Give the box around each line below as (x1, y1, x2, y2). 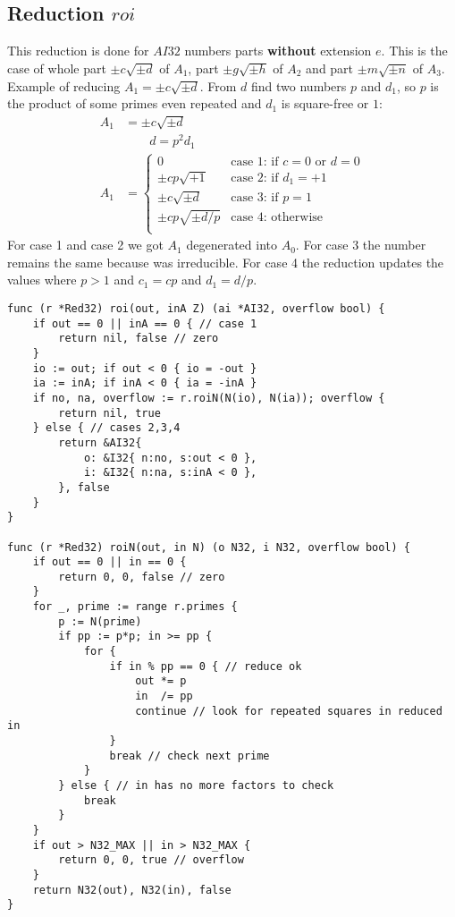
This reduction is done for (7, 41, 149, 60)
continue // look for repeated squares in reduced (135, 704, 442, 717)
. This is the (381, 41, 448, 60)
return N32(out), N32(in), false (32, 883, 232, 896)
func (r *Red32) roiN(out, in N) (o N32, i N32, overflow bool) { (7, 540, 411, 554)
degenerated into (186, 235, 278, 254)
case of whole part (7, 58, 106, 77)
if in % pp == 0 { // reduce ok (109, 659, 302, 673)
